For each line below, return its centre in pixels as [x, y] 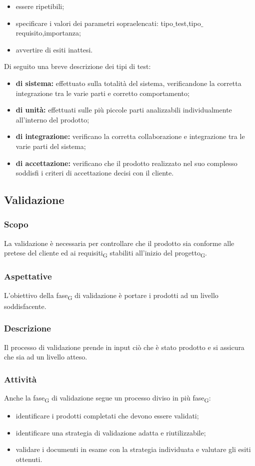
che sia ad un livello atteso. [46, 357]
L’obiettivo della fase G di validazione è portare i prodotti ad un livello [111, 295]
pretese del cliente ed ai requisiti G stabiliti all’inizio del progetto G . [106, 253]
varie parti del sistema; [51, 146]
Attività [20, 379]
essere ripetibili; [40, 6]
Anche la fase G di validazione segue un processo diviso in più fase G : [107, 398]
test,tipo [188, 23]
